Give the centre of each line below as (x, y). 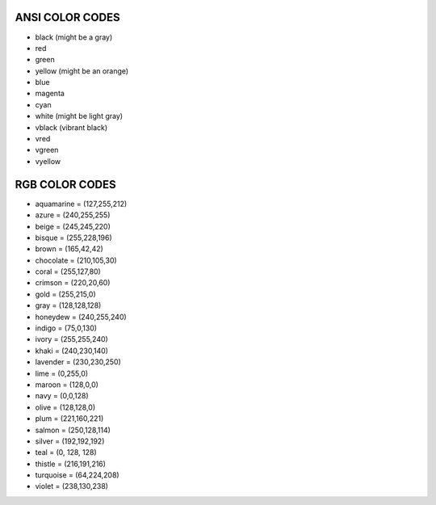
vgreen (47, 150)
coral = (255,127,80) (68, 271)
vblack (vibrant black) (71, 127)
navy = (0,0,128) (62, 396)
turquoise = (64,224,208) (78, 475)
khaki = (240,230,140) (72, 351)
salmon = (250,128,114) (73, 430)
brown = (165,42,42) (69, 249)
